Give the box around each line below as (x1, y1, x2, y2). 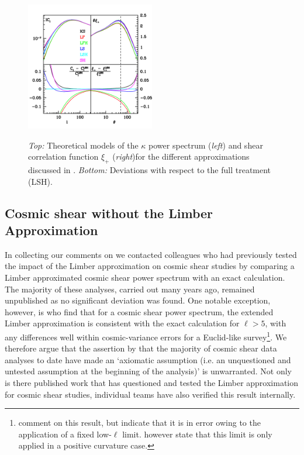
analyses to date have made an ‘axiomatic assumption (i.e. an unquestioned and (5, 353, 291, 366)
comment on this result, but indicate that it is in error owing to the (18, 416, 261, 429)
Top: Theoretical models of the (28, 139, 139, 151)
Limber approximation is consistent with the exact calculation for (5, 317, 240, 329)
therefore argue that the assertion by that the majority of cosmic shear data (5, 342, 277, 354)
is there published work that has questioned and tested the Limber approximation (5, 376, 299, 388)
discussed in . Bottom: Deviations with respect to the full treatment (28, 163, 271, 175)
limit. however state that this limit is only (122, 428, 272, 440)
